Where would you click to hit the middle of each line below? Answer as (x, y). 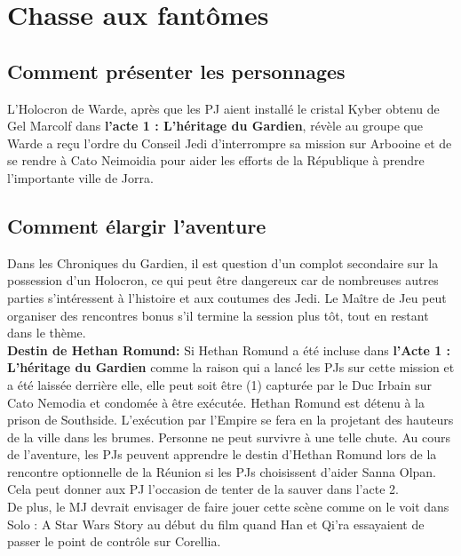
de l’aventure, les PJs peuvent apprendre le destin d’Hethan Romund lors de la (222, 454)
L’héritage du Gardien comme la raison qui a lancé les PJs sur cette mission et (231, 367)
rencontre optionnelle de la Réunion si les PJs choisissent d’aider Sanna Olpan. (222, 471)
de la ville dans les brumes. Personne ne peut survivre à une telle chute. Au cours (229, 437)
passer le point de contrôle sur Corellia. (114, 541)
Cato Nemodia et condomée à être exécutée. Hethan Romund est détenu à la (216, 402)
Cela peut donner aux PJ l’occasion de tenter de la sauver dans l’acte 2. (203, 489)
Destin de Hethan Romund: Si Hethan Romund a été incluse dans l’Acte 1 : (229, 349)
